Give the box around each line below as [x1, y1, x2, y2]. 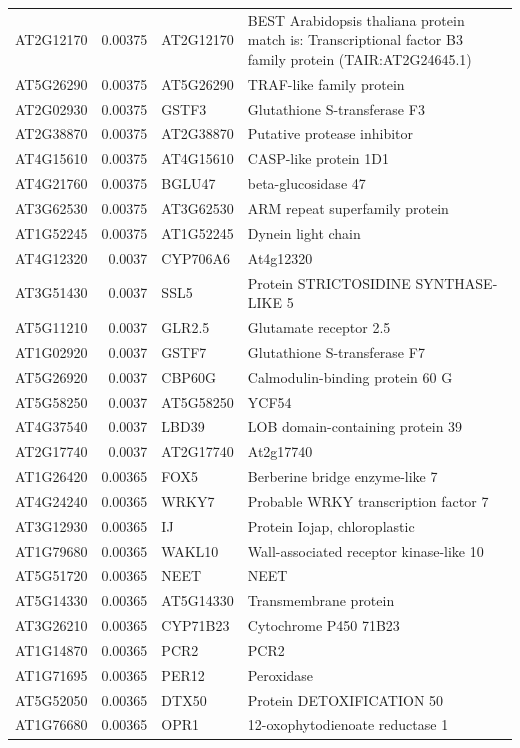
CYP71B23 [161, 615, 230, 636]
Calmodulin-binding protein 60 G [247, 366, 453, 387]
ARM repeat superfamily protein [247, 198, 449, 218]
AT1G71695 [15, 664, 88, 685]
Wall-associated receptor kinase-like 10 [247, 540, 484, 561]
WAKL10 [161, 540, 219, 561]
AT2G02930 [15, 98, 88, 119]
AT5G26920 [15, 366, 88, 387]
